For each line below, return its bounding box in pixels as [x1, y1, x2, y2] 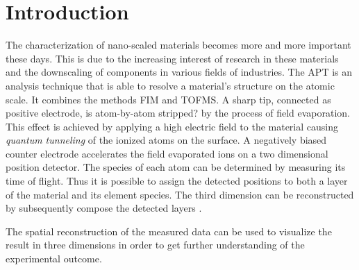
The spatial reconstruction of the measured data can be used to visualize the [6, 223, 332, 238]
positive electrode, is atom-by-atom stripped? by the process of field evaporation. [6, 106, 350, 120]
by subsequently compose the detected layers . [6, 201, 202, 215]
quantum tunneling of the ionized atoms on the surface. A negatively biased [6, 133, 327, 147]
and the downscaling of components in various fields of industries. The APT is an [6, 65, 353, 79]
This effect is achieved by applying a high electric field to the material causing [6, 119, 338, 133]
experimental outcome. [6, 251, 102, 266]
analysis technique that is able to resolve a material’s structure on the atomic [6, 78, 335, 92]
